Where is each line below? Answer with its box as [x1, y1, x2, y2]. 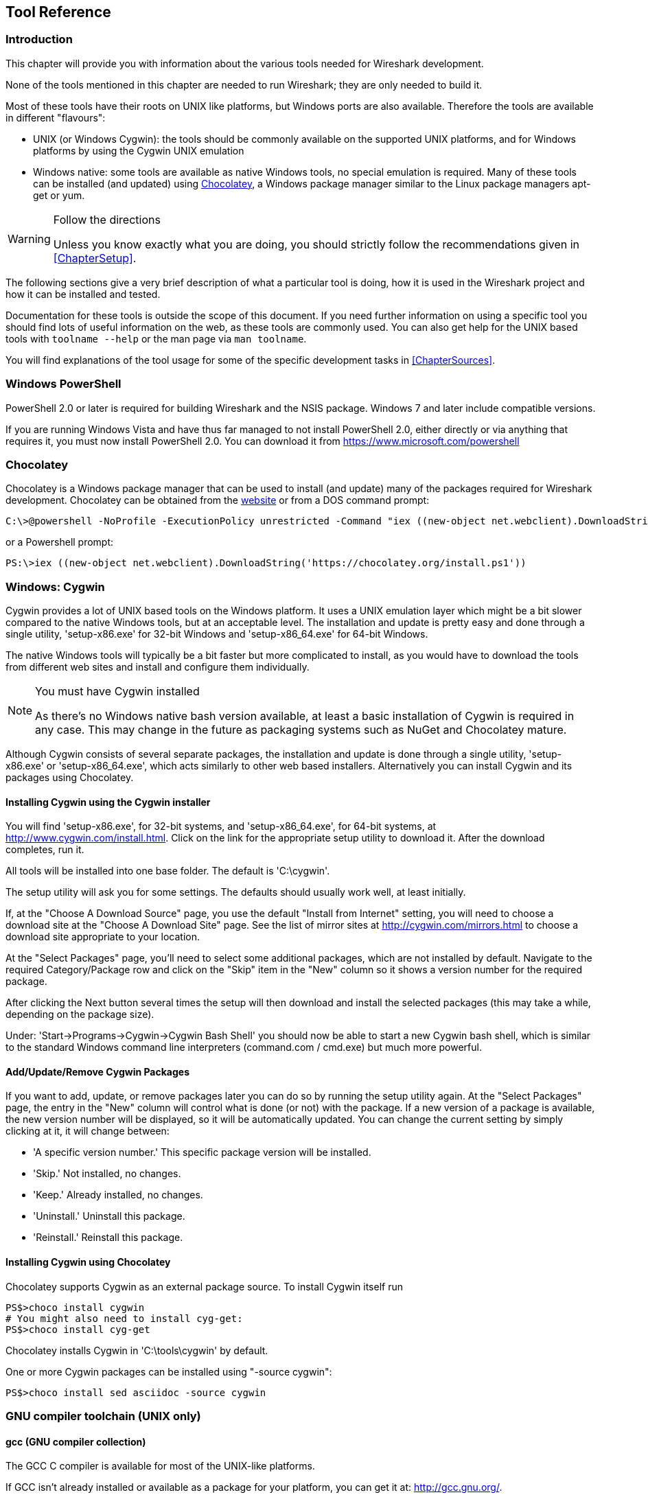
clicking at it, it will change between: [5, 1125, 170, 1137]
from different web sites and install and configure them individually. [5, 661, 310, 673]
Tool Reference [5, 3, 111, 21]
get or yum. [33, 189, 85, 201]
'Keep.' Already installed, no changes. [33, 1189, 203, 1201]
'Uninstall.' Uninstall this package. [33, 1210, 185, 1222]
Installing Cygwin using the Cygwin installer [5, 796, 211, 808]
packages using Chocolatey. [5, 771, 134, 784]
